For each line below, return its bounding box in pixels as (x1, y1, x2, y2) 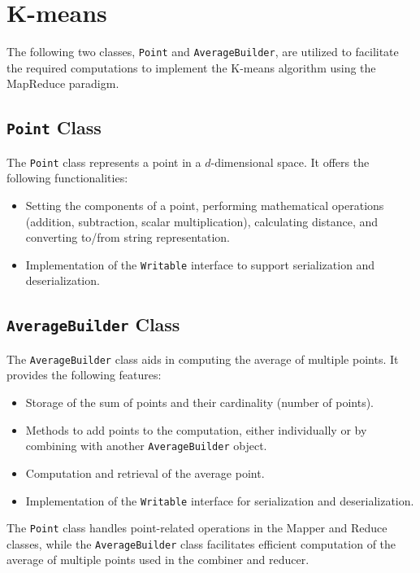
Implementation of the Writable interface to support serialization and (25, 256, 375, 273)
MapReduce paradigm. (6, 75, 119, 92)
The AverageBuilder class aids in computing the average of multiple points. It (6, 350, 399, 367)
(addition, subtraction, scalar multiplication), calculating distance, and (25, 212, 379, 230)
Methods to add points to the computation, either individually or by (25, 421, 367, 438)
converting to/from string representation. (25, 229, 230, 246)
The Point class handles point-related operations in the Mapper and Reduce (6, 519, 388, 536)
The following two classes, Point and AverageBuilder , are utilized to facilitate (6, 43, 399, 60)
